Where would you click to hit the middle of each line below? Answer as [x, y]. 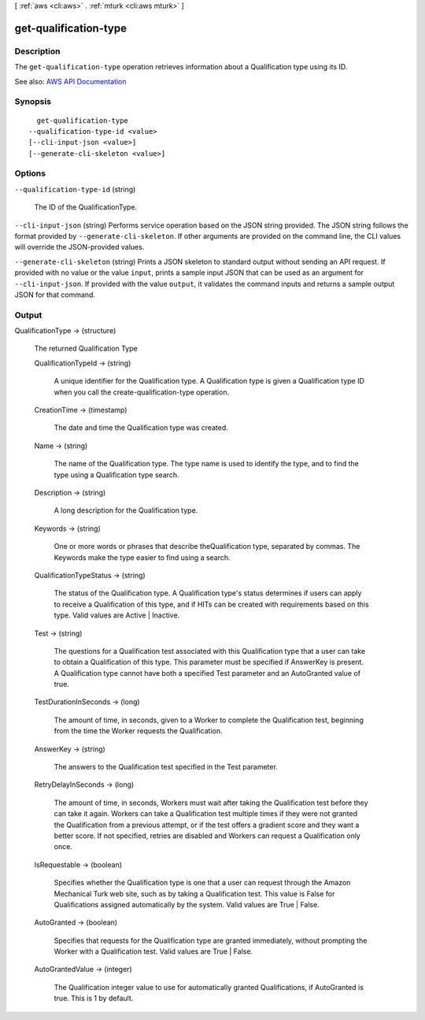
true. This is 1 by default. [94, 998]
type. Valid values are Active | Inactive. [117, 615]
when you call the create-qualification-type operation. [142, 392]
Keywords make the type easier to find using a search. [142, 557]
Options [30, 173]
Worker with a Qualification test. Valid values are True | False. [153, 951]
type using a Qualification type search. [117, 475]
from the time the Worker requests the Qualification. [138, 731]
